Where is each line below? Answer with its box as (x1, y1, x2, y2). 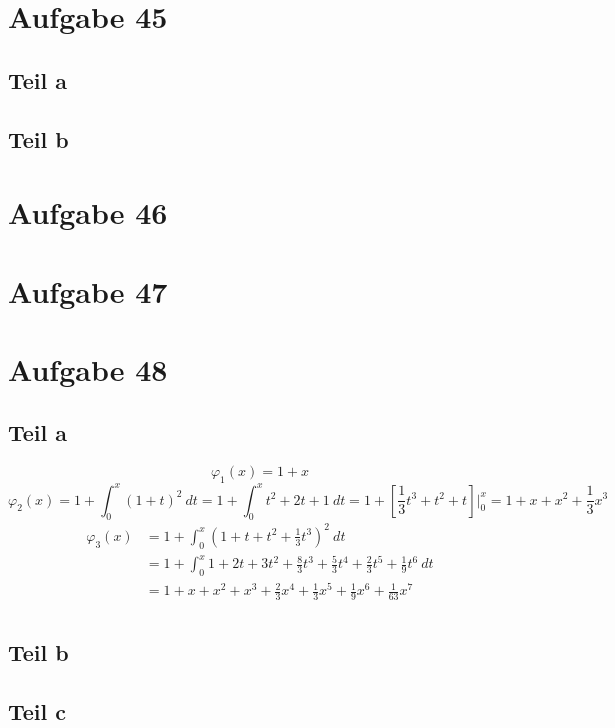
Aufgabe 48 (8, 348, 168, 389)
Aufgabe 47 (8, 270, 168, 311)
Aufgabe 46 (8, 192, 168, 233)
